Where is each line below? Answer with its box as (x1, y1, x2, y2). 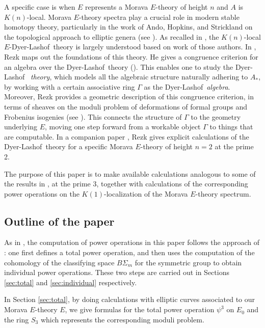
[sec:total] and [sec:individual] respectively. (4, 277, 137, 287)
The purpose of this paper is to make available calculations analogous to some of (4, 168, 256, 179)
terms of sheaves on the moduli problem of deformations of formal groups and (4, 101, 247, 112)
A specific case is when (4, 2, 75, 12)
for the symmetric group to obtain (135, 257, 242, 267)
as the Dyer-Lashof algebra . (144, 81, 230, 92)
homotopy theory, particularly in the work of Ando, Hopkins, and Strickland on (4, 21, 253, 32)
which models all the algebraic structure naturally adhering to (54, 71, 248, 82)
